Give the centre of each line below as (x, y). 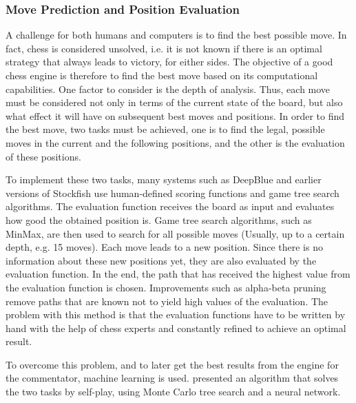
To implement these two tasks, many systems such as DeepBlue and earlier (164, 179)
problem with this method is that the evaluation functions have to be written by (176, 314)
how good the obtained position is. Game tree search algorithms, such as (159, 219)
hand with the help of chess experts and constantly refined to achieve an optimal (176, 328)
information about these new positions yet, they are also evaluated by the (161, 260)
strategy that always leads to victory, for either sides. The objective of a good (169, 62)
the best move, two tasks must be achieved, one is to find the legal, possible (165, 129)
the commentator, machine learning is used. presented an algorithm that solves (172, 378)
